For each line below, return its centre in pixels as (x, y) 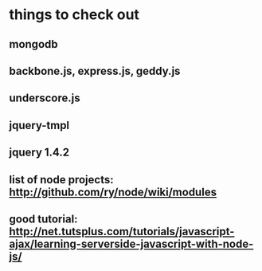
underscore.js (45, 98)
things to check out (74, 15)
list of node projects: (61, 180)
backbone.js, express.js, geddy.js (95, 71)
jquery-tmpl (39, 125)
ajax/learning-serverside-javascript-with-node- (131, 244)
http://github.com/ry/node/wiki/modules (113, 192)
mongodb (33, 44)
